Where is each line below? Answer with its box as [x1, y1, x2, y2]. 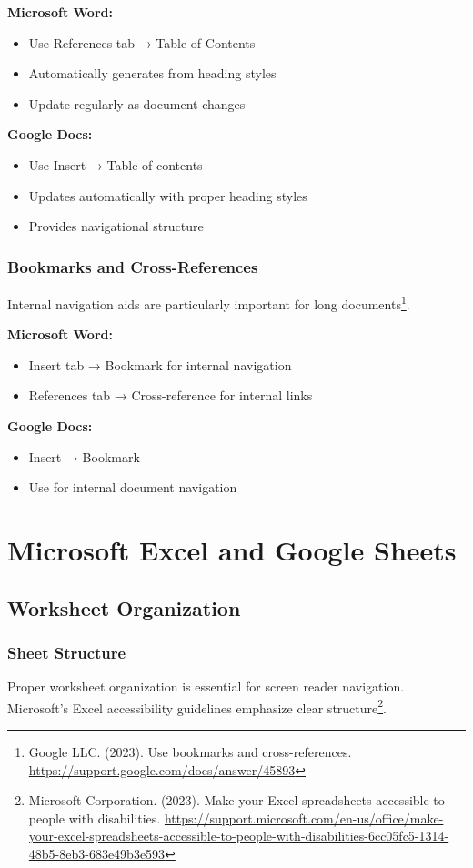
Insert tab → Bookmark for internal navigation [28, 355, 292, 374]
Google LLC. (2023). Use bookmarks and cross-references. [28, 742, 352, 761]
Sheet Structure [7, 641, 126, 663]
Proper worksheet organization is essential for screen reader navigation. [7, 677, 405, 696]
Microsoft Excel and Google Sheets [7, 530, 457, 568]
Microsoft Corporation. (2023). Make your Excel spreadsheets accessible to [28, 791, 445, 810]
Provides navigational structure [28, 217, 204, 236]
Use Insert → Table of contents [28, 155, 203, 174]
